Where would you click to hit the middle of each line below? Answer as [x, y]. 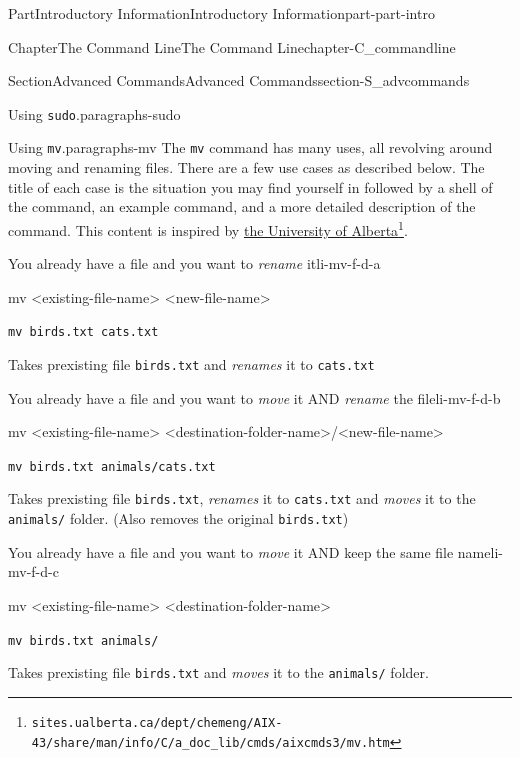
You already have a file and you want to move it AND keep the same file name [249, 551]
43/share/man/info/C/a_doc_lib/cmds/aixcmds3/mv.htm [210, 742]
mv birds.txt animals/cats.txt [112, 466]
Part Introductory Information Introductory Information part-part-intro [221, 13]
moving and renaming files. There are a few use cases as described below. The [246, 167]
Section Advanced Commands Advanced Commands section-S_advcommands [239, 80]
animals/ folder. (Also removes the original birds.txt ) [178, 518]
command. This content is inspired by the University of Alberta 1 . [208, 228]
